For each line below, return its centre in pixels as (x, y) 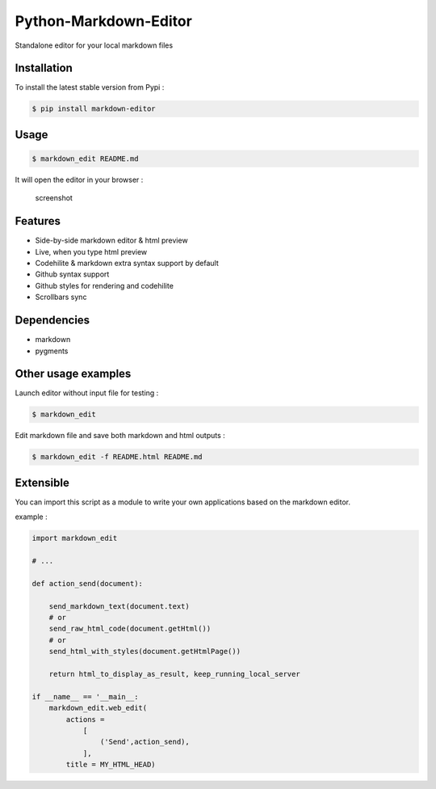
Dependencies (52, 321)
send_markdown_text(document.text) (119, 606)
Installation (44, 68)
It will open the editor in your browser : (79, 180)
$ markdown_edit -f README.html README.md (117, 457)
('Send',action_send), (145, 742)
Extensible (42, 482)
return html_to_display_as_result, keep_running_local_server (174, 674)
